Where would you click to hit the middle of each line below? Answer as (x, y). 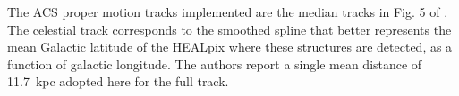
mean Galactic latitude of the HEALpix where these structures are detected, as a (230, 47)
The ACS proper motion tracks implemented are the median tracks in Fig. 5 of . (228, 12)
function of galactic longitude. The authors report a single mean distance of (215, 64)
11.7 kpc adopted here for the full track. (118, 81)
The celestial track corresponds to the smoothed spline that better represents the (229, 29)
